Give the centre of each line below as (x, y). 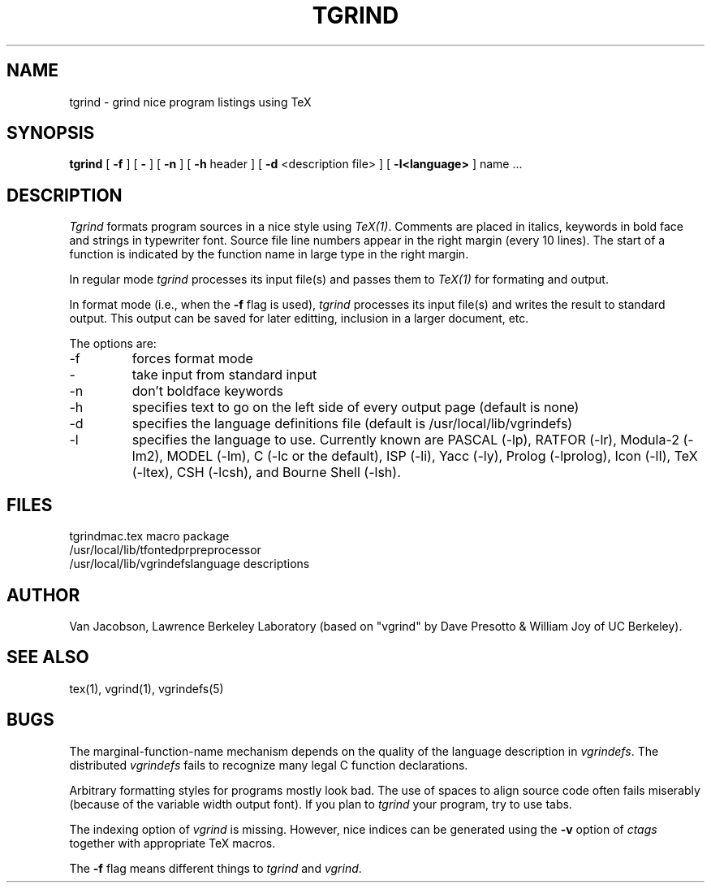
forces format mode (192, 359)
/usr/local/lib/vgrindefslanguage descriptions (190, 564)
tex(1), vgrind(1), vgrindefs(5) (147, 688)
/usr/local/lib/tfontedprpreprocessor (165, 550)
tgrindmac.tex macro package (149, 536)
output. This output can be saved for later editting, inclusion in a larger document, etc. (299, 319)
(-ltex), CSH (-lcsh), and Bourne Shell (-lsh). (266, 473)
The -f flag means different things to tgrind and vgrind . (215, 868)
